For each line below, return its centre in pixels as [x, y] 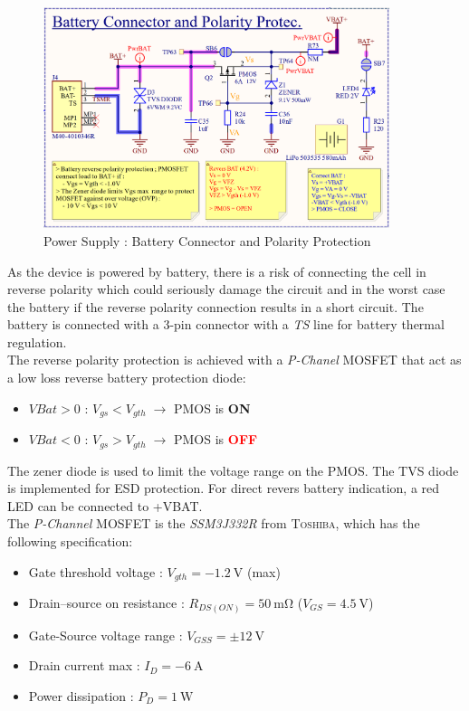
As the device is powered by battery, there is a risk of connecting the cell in [217, 271]
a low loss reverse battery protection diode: [127, 378]
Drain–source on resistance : [106, 602]
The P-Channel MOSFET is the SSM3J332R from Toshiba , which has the [214, 523]
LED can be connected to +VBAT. [105, 505]
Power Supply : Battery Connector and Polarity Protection [207, 240]
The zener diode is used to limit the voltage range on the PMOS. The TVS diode [233, 470]
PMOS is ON [212, 408]
